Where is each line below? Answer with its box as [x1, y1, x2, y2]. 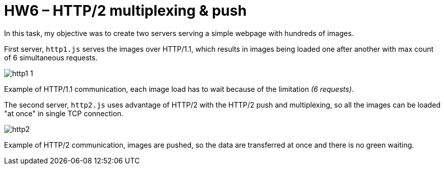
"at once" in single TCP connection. [4, 109, 124, 118]
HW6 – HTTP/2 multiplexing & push [4, 2, 247, 19]
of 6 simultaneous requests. [4, 53, 98, 62]
